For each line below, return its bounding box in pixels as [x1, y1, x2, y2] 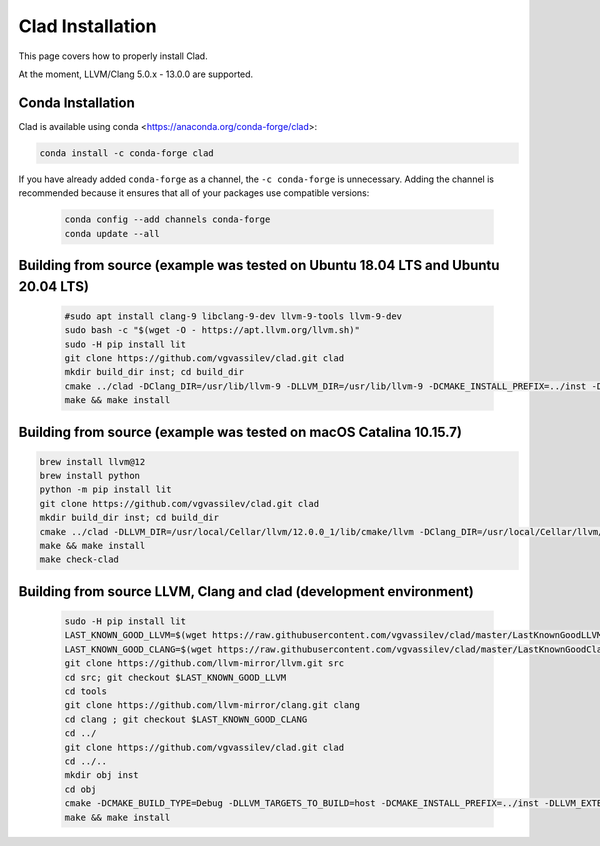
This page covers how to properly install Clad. [18, 50, 209, 62]
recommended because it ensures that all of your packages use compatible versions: [18, 187, 370, 199]
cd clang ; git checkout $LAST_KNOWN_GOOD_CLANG [64, 713, 308, 725]
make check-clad [39, 554, 120, 565]
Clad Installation [18, 15, 157, 37]
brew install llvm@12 [39, 456, 146, 467]
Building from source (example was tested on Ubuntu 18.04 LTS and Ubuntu [18, 256, 500, 274]
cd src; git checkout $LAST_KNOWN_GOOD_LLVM [64, 671, 287, 683]
